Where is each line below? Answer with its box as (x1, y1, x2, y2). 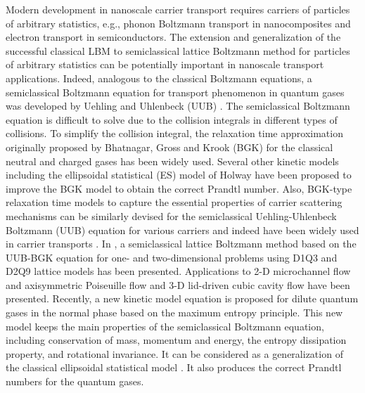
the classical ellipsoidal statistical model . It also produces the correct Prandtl (6, 360, 342, 375)
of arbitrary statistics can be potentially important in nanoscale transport (6, 57, 324, 72)
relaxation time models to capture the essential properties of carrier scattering (6, 195, 342, 210)
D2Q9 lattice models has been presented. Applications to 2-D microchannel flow (6, 264, 351, 278)
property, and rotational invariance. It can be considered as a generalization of (6, 346, 343, 361)
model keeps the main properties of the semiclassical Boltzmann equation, (6, 318, 324, 333)
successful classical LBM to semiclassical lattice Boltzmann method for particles (6, 43, 350, 58)
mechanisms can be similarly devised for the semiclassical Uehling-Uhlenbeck (6, 208, 337, 223)
